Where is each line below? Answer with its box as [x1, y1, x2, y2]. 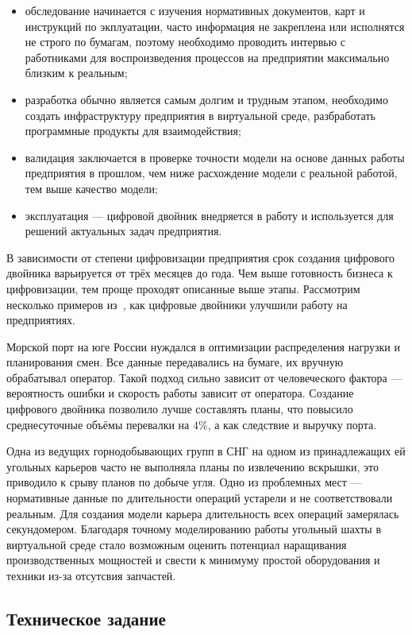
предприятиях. [6, 312, 76, 328]
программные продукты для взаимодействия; [25, 122, 241, 139]
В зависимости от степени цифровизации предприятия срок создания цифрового [6, 249, 395, 265]
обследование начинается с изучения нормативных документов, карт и [25, 2, 365, 18]
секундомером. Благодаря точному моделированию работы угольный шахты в [6, 521, 382, 537]
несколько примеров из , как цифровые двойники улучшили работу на [6, 296, 348, 312]
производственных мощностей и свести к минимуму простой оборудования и [6, 552, 380, 568]
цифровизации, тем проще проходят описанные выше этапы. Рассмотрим [6, 280, 360, 296]
